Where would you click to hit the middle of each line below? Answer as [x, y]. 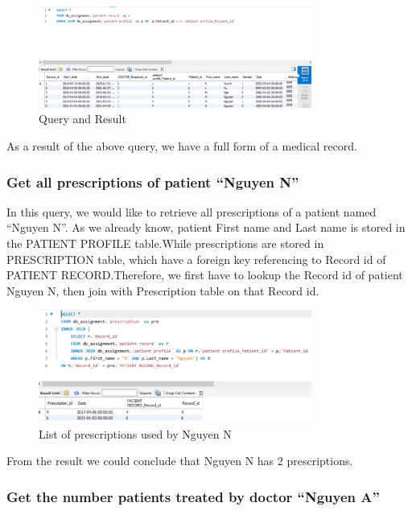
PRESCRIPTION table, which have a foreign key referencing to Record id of [196, 259]
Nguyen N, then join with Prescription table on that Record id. [163, 290]
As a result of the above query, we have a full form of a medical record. [182, 146]
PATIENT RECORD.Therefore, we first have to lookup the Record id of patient [205, 275]
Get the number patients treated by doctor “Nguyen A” [193, 496]
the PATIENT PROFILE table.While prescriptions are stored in [165, 243]
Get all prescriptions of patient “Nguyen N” [153, 181]
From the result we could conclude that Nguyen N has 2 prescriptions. [180, 461]
